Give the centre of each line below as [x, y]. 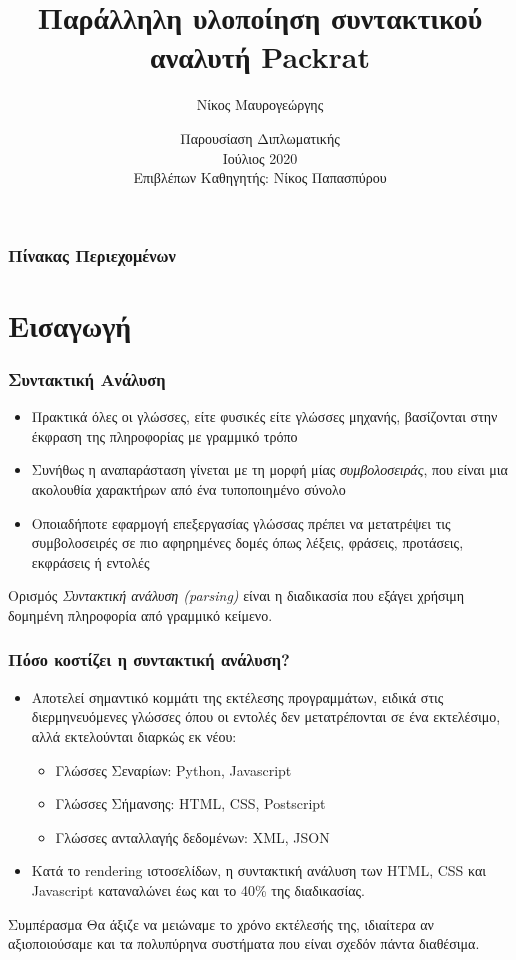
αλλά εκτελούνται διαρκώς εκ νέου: [134, 735]
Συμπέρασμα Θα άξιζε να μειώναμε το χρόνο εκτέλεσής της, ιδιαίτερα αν [221, 923]
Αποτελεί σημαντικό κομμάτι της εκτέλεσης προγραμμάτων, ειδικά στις [237, 696]
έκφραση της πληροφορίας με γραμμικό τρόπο [164, 435]
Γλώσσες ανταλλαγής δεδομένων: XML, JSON [192, 836]
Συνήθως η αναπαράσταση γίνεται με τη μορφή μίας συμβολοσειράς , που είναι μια [269, 469]
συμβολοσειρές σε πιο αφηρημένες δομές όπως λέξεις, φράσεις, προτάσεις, [247, 542]
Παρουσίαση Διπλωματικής [260, 137]
